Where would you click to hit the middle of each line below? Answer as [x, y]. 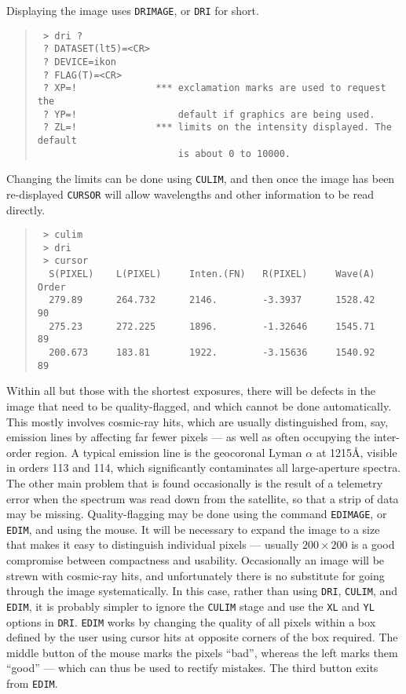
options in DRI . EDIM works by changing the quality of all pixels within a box [191, 621]
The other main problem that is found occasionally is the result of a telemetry [195, 482]
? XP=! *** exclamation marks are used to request [214, 88]
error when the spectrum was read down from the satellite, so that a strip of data [203, 498]
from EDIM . [32, 683]
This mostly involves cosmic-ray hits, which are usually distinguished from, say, [198, 421]
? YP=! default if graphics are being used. [209, 114]
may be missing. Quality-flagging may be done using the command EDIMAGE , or [197, 514]
